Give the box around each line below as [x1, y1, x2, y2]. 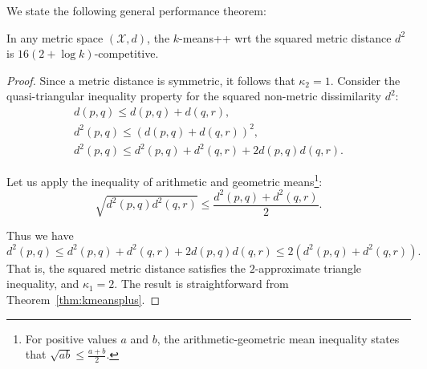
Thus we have [6, 227, 74, 244]
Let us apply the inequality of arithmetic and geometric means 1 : [6, 171, 323, 189]
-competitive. [94, 45, 159, 62]
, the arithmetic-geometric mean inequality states [157, 330, 400, 347]
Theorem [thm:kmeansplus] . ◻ [6, 290, 161, 307]
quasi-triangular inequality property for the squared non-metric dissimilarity [6, 87, 381, 104]
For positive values [25, 330, 117, 347]
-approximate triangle [254, 259, 361, 276]
